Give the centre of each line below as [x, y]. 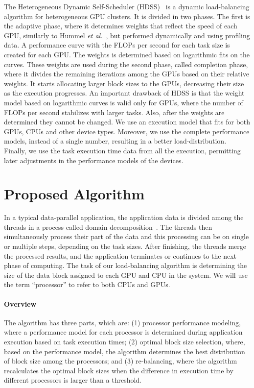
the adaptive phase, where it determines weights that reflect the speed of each [121, 26]
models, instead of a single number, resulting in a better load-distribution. [115, 141]
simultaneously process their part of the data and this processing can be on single [127, 236]
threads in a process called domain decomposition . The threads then [108, 227]
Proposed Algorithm [74, 194]
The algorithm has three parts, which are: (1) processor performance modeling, [123, 322]
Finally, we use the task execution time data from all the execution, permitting [122, 150]
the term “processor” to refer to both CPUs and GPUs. [87, 284]
